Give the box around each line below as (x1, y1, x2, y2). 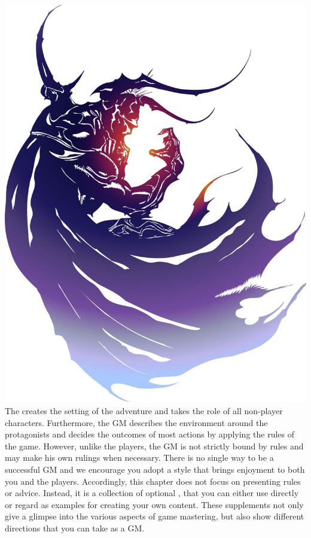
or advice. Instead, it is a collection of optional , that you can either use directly (5, 487, 299, 499)
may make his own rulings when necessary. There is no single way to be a (5, 451, 274, 464)
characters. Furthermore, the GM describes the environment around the (5, 416, 268, 428)
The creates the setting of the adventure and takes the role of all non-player (5, 404, 283, 417)
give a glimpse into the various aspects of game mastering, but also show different (5, 510, 304, 522)
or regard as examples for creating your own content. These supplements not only (5, 498, 304, 510)
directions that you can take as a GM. (5, 521, 145, 534)
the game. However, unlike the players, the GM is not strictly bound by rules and (5, 439, 304, 452)
